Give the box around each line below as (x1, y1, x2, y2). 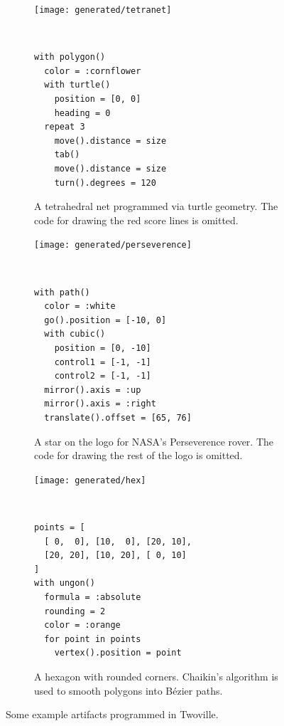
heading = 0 (54, 107, 111, 118)
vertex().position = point (54, 648, 182, 658)
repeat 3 (44, 122, 85, 132)
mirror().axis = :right (44, 399, 156, 409)
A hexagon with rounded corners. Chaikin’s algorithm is (34, 668, 278, 683)
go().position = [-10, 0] (44, 315, 167, 325)
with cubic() (44, 329, 106, 340)
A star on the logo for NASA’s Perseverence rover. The (34, 433, 274, 448)
